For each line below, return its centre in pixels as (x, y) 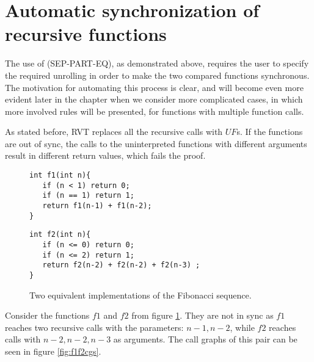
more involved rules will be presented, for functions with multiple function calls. (155, 111)
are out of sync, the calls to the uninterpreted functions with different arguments (156, 143)
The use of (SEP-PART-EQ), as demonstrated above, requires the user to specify (157, 63)
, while (242, 327)
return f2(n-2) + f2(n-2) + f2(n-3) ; (121, 265)
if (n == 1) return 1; (88, 196)
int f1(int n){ (60, 176)
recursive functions (86, 34)
